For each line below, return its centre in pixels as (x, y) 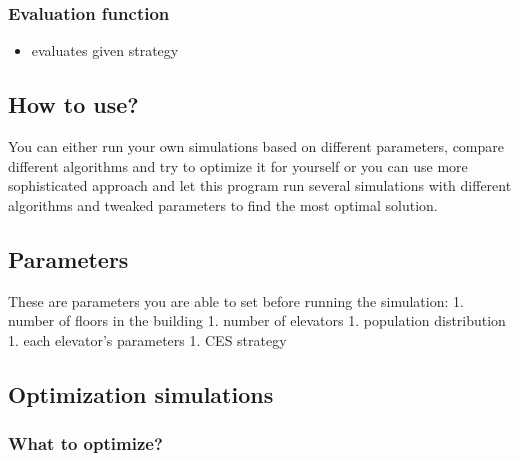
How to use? (73, 104)
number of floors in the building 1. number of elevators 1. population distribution (257, 320)
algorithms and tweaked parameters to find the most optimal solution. (223, 204)
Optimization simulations (141, 393)
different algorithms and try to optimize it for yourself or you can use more (238, 165)
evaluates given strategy (105, 50)
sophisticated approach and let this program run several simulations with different (260, 185)
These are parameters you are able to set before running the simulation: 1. (236, 300)
